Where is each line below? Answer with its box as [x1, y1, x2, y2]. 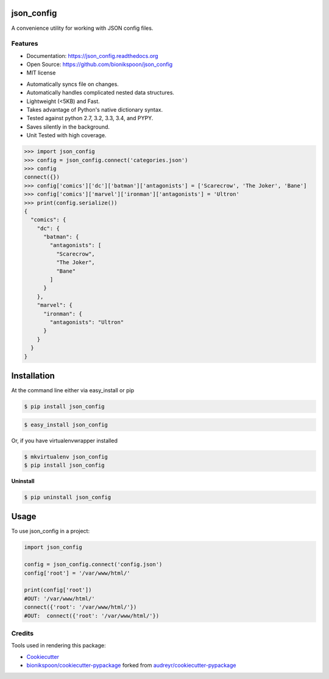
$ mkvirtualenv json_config [24, 453, 108, 460]
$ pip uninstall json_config [24, 494, 111, 500]
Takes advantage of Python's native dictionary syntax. [26, 106, 163, 113]
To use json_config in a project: [11, 528, 90, 535]
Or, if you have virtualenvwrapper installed [11, 437, 118, 444]
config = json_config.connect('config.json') [24, 561, 163, 568]
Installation [11, 370, 55, 381]
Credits [11, 629, 34, 638]
